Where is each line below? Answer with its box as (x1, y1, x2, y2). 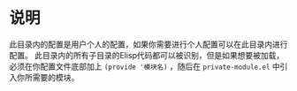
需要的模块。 (32, 72, 80, 82)
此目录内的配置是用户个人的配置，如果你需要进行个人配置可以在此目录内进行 (9, 39, 288, 49)
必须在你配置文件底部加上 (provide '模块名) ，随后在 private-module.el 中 (9, 61, 280, 72)
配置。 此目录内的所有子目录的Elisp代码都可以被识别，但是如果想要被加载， (9, 49, 285, 60)
